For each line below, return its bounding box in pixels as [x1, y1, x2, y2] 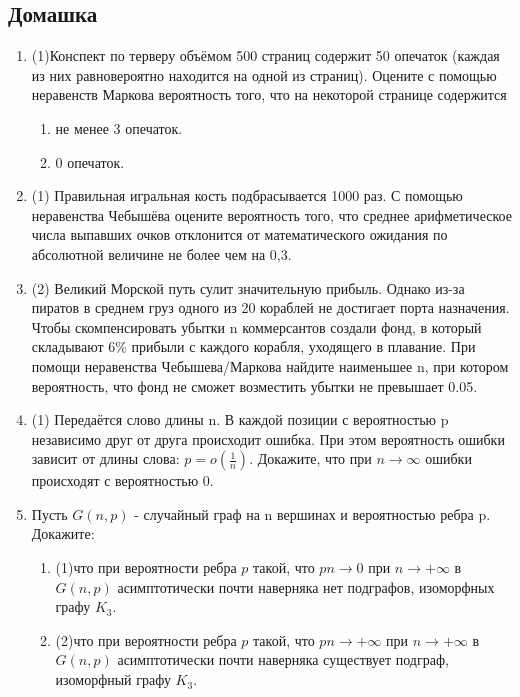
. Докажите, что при [249, 448, 372, 469]
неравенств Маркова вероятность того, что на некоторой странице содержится [31, 84, 507, 105]
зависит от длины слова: [31, 448, 180, 469]
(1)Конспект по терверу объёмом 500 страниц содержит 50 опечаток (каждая [31, 45, 500, 66]
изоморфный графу [55, 669, 171, 690]
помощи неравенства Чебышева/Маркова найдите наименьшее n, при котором [31, 355, 509, 376]
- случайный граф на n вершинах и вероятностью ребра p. [134, 503, 491, 524]
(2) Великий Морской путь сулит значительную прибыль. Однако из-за [31, 277, 465, 298]
